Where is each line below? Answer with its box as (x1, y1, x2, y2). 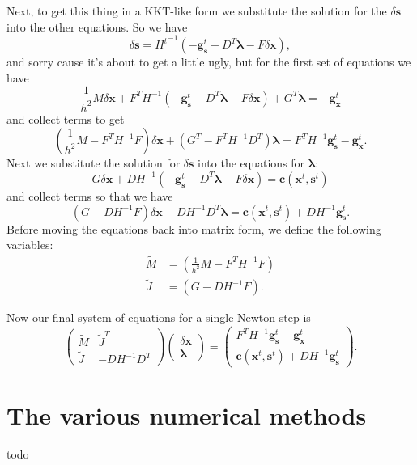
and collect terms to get (6, 110, 125, 127)
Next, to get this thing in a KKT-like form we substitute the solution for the (6, 2, 387, 19)
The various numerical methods (6, 399, 367, 432)
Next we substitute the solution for (6, 154, 181, 171)
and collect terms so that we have (6, 187, 173, 204)
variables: (6, 236, 53, 253)
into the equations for (198, 154, 305, 171)
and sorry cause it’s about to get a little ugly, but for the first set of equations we (6, 53, 411, 70)
